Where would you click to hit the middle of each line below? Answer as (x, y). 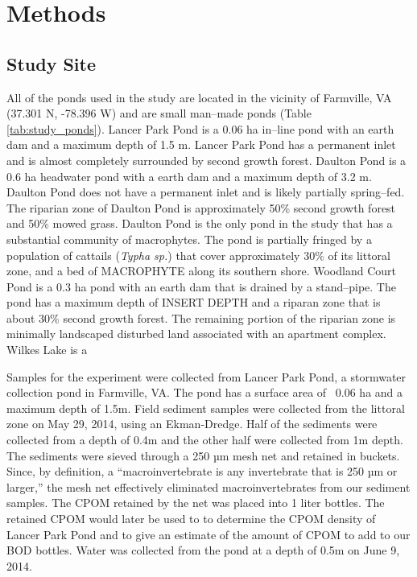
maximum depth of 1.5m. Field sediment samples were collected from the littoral (206, 408)
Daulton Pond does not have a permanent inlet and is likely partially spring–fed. (206, 192)
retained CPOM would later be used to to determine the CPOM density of (191, 519)
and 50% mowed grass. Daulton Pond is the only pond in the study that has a (200, 223)
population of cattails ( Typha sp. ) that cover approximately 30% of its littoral (198, 255)
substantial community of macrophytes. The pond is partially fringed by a (189, 239)
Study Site (52, 63)
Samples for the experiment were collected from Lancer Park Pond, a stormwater (206, 376)
